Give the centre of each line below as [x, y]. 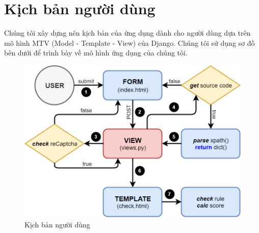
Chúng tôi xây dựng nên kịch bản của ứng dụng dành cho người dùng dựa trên [127, 33]
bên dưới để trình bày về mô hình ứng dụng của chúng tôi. [96, 53]
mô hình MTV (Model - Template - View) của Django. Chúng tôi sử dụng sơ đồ [129, 42]
